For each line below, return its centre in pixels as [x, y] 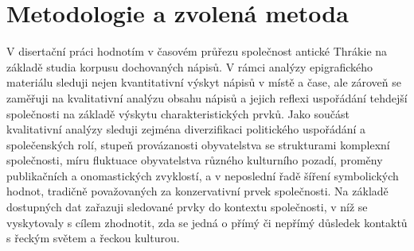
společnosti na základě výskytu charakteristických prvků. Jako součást [178, 113]
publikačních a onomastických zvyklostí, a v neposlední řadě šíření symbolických [203, 175]
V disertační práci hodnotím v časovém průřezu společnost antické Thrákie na [197, 51]
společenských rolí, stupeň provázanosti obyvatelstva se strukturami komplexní [198, 144]
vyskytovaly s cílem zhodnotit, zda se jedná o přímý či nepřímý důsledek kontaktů [207, 222]
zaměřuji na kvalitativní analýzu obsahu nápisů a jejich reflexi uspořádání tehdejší [207, 97]
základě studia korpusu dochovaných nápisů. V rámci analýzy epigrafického [190, 66]
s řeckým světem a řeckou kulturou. [93, 238]
